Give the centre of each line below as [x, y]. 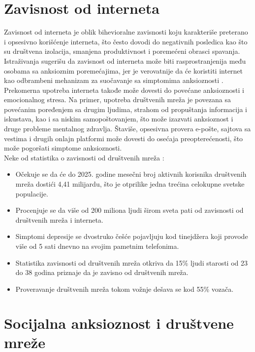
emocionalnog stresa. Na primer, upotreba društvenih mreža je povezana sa [117, 99]
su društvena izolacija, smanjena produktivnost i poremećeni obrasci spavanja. [122, 51]
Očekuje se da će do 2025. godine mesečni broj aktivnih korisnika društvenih [131, 174]
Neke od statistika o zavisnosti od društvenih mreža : [84, 157]
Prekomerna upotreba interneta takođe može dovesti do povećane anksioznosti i [124, 90]
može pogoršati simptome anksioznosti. [63, 148]
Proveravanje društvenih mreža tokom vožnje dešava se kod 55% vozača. [125, 289]
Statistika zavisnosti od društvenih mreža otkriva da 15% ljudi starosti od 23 [131, 262]
